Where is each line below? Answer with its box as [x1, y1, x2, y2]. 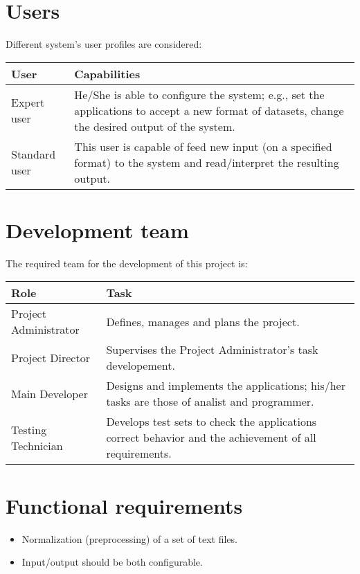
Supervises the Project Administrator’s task [106, 341, 318, 358]
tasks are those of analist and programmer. [106, 393, 314, 410]
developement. [106, 357, 175, 374]
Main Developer [11, 385, 88, 402]
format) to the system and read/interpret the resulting [74, 154, 339, 170]
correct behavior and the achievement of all [106, 429, 316, 446]
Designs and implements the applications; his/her [106, 377, 345, 394]
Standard [11, 146, 56, 163]
